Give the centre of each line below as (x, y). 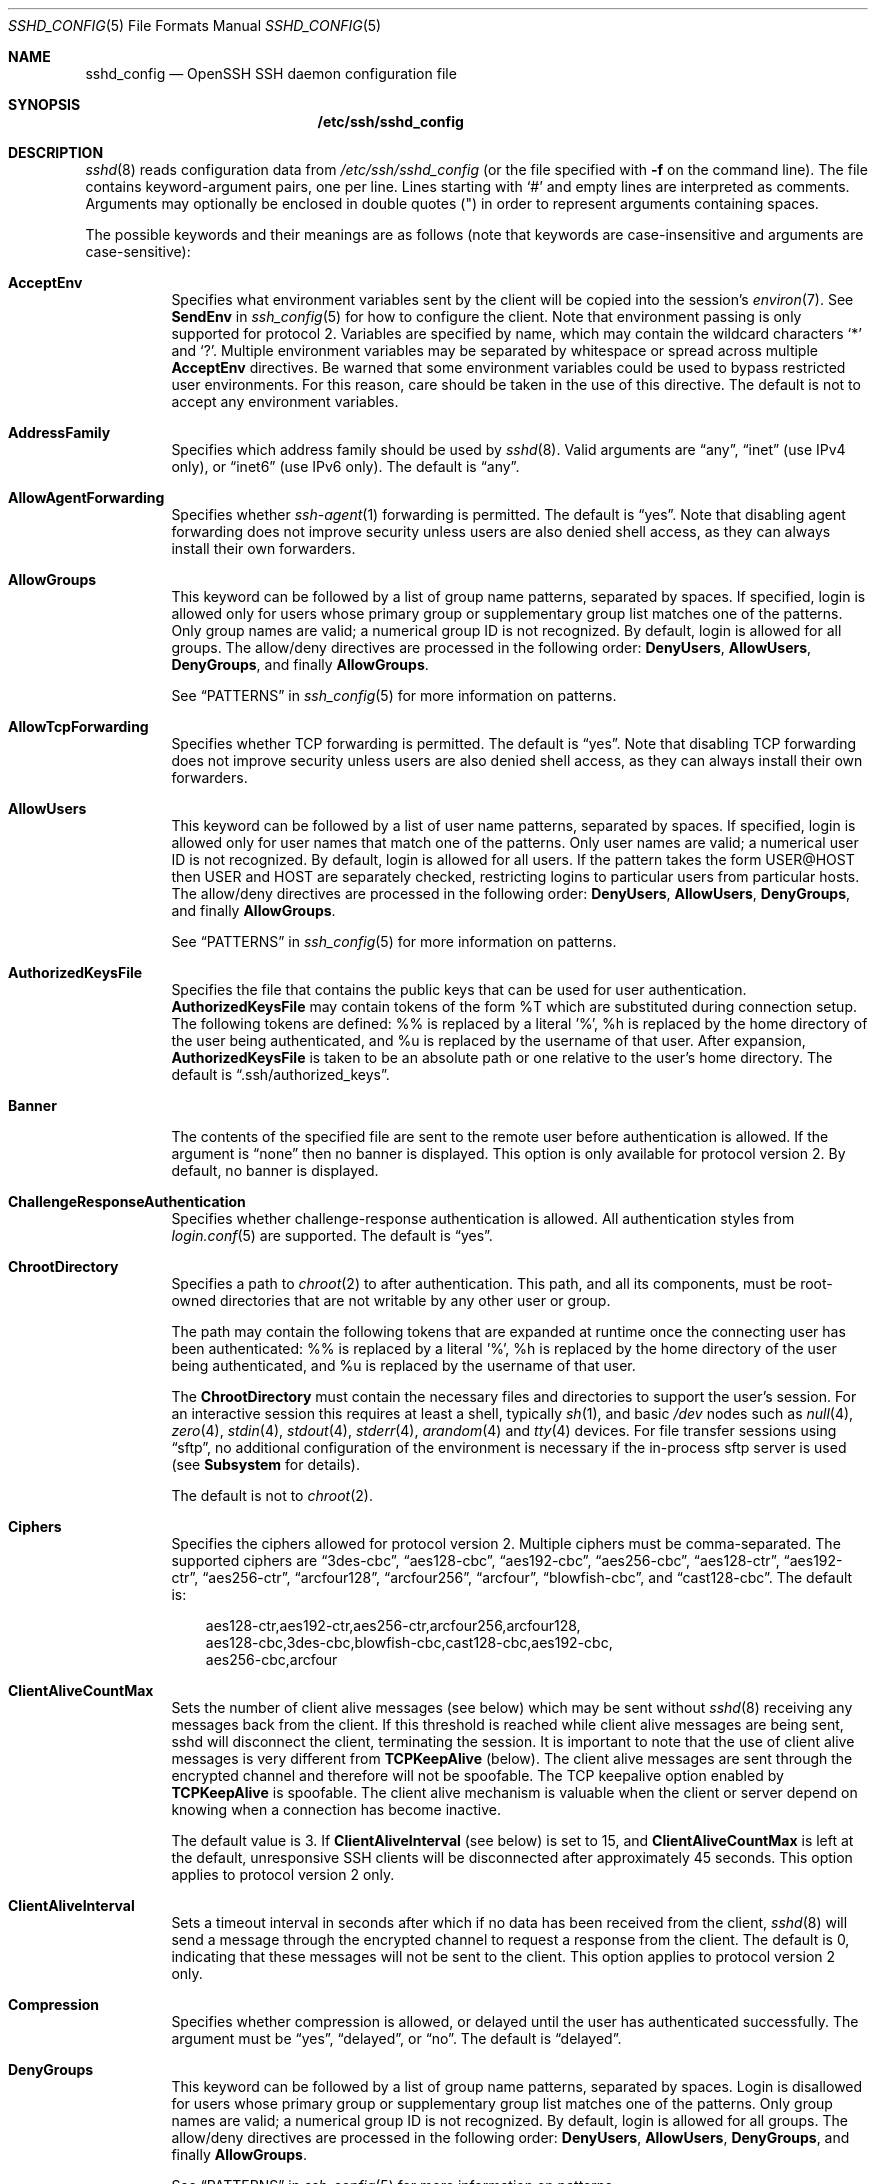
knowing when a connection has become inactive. (336, 1809)
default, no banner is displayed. (275, 1170)
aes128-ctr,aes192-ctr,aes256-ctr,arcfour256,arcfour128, (393, 1625)
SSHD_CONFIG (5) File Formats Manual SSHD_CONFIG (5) (195, 25)
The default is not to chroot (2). (272, 1495)
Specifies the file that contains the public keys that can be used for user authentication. (459, 989)
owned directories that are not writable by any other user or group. (391, 1300)
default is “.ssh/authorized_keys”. (280, 1074)
